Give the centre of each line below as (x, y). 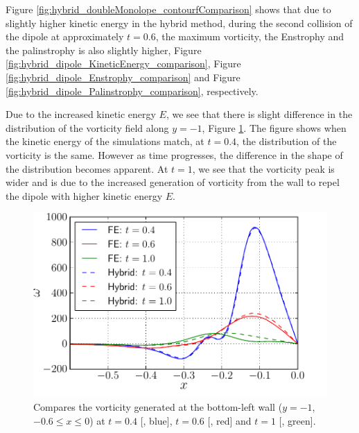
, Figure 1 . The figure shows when (274, 127)
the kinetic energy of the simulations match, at (105, 141)
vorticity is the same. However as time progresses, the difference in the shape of (174, 154)
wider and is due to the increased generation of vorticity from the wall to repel (173, 182)
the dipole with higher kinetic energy (84, 195)
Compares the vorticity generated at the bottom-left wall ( (158, 407)
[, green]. (297, 420)
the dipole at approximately (65, 36)
